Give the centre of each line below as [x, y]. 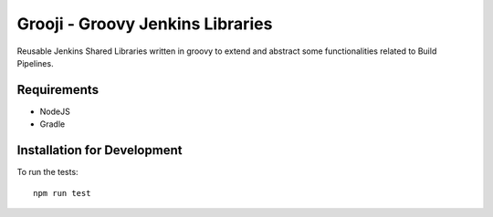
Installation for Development [100, 150]
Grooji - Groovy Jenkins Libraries [145, 24]
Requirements [58, 90]
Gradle [52, 124]
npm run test [62, 193]
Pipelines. [35, 63]
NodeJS [55, 111]
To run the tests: [47, 172]
